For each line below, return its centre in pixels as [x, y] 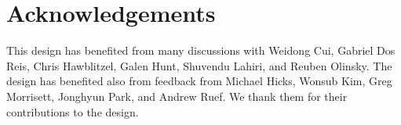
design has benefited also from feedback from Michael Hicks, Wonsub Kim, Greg [199, 81]
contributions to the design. [73, 111]
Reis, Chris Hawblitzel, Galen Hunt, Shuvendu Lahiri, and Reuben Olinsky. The [199, 65]
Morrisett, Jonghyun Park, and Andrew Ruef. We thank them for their [177, 96]
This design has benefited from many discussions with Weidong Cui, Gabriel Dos [201, 50]
